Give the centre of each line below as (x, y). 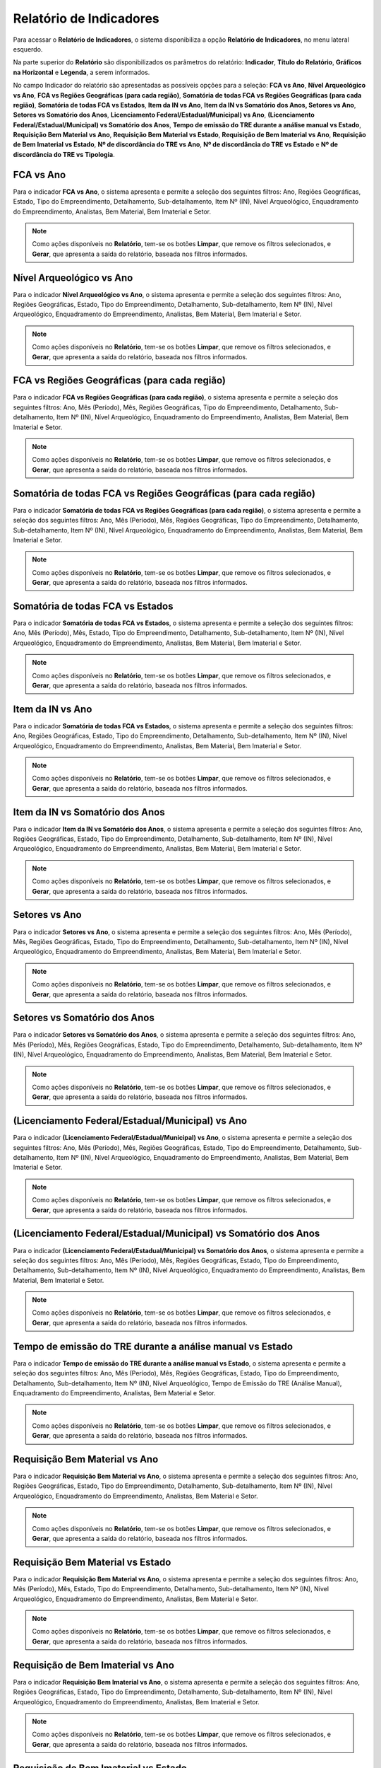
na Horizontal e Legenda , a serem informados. (81, 72)
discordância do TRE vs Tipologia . (64, 154)
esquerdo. (28, 49)
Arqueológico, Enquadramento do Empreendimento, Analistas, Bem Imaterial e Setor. (137, 1702)
